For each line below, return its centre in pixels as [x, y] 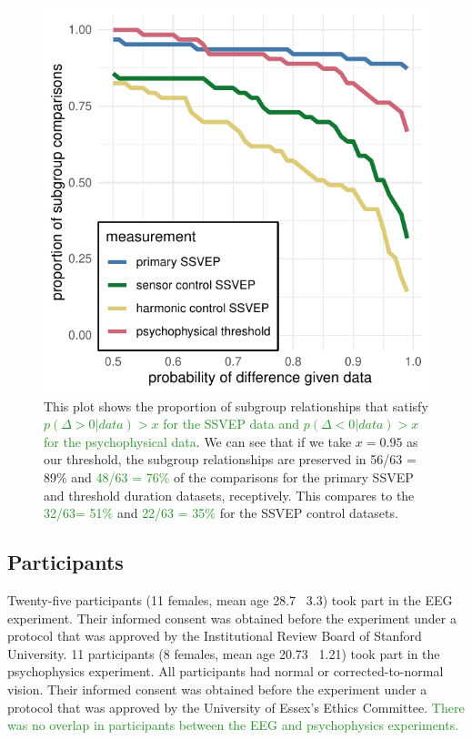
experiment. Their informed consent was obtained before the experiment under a [232, 618]
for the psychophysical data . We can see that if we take [198, 441]
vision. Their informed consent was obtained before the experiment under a [217, 689]
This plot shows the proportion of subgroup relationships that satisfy [236, 405]
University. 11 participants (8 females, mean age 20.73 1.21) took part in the [224, 653]
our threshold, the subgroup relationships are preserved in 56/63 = [230, 459]
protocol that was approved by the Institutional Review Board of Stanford [215, 636]
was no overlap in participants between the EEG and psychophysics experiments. [233, 725]
